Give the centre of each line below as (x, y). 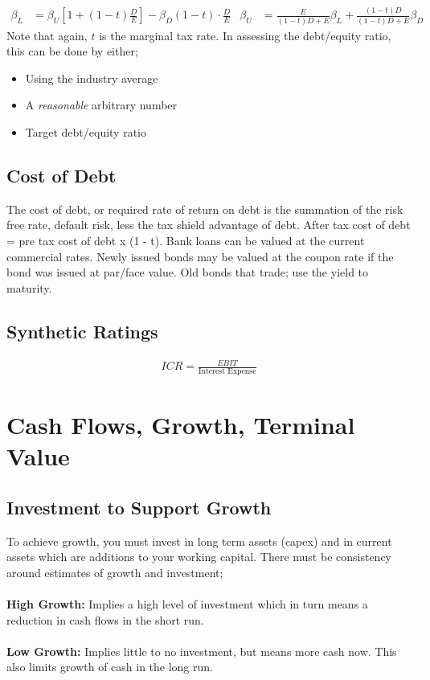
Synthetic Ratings (82, 331)
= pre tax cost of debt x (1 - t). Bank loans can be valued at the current (186, 241)
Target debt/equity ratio (86, 132)
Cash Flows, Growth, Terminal (181, 425)
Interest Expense (227, 371)
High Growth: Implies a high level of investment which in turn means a (187, 604)
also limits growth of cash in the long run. (110, 667)
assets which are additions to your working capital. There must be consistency (199, 557)
